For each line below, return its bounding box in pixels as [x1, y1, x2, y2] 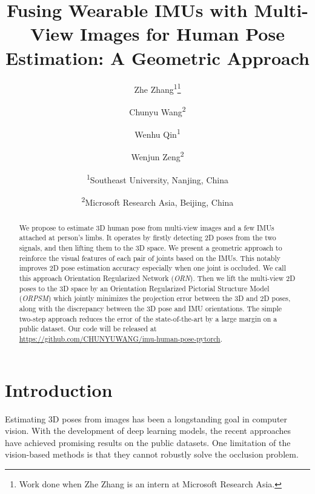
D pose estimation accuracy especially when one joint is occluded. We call [53, 263, 286, 273]
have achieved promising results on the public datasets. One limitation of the [5, 436, 291, 448]
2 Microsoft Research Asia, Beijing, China [81, 194, 234, 208]
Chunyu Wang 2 [129, 103, 186, 118]
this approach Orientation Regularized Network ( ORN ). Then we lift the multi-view [19, 273, 284, 283]
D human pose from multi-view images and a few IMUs [99, 222, 274, 232]
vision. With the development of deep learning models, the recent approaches [5, 424, 291, 437]
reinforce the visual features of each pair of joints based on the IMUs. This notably [19, 252, 281, 263]
